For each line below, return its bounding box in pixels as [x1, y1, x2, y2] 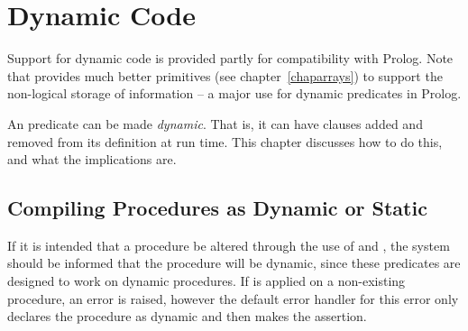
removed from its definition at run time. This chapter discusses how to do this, [7, 132, 443, 151]
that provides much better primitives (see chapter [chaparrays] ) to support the [7, 66, 443, 85]
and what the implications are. [7, 150, 177, 169]
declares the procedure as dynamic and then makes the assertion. [7, 307, 367, 326]
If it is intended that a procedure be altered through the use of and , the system [7, 235, 450, 254]
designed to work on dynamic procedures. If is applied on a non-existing [7, 271, 406, 290]
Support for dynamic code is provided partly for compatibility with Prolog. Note [7, 49, 454, 68]
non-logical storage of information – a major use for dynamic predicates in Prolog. [7, 84, 462, 103]
